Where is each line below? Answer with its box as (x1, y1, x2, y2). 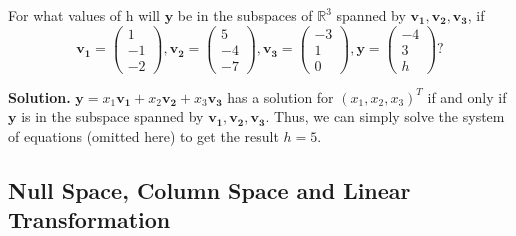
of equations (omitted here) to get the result (8, 125, 279, 146)
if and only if (427, 86, 507, 107)
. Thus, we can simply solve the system (265, 106, 505, 127)
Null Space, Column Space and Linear (8, 174, 411, 205)
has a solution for (227, 86, 334, 107)
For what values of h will (8, 5, 160, 25)
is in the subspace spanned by (21, 106, 204, 127)
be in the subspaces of (177, 5, 313, 25)
